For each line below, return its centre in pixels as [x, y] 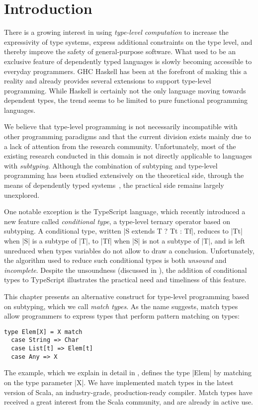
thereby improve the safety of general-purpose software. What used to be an [120, 51]
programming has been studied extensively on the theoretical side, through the [124, 175]
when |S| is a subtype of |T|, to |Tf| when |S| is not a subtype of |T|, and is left [125, 241]
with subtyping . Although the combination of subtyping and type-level [111, 165]
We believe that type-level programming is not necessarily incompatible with [121, 126]
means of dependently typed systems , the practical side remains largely [114, 185]
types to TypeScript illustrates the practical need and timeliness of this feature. [125, 280]
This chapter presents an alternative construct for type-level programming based [127, 296]
